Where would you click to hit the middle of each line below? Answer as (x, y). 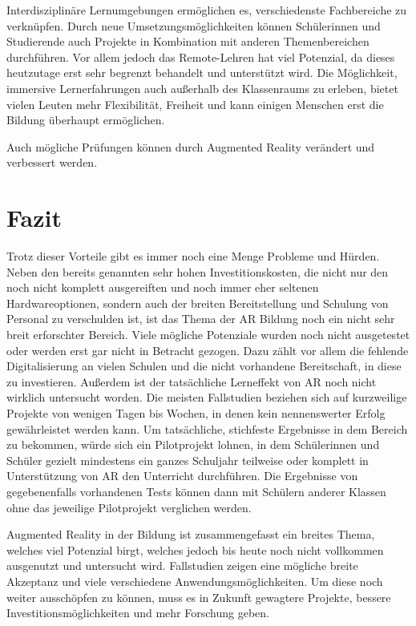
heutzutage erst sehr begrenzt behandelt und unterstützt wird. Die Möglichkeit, (202, 73)
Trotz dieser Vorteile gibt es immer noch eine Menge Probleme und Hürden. (193, 256)
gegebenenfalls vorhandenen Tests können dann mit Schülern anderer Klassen (196, 491)
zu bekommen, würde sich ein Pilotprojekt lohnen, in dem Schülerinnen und (193, 444)
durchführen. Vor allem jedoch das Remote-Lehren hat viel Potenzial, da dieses (201, 57)
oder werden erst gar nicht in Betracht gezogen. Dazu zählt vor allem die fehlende (208, 350)
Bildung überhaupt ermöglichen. (86, 120)
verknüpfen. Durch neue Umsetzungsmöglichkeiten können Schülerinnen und (194, 25)
